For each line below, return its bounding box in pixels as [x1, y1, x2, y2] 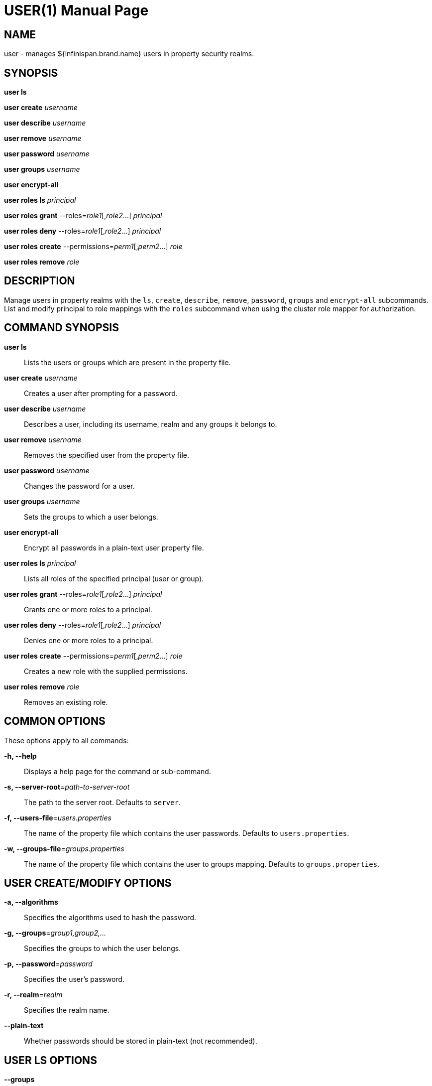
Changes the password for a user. [24, 481, 135, 490]
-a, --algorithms [4, 898, 58, 907]
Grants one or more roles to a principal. [24, 605, 152, 614]
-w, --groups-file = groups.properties [4, 844, 124, 853]
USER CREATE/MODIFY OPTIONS [4, 876, 172, 889]
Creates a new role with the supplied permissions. [24, 667, 188, 676]
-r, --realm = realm [4, 990, 63, 999]
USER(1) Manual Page [4, 2, 149, 19]
